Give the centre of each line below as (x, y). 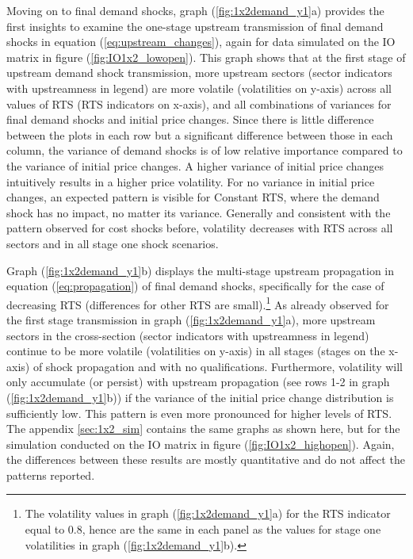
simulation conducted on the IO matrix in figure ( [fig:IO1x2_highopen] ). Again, (201, 444)
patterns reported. (51, 475)
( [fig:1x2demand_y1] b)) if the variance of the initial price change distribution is (200, 397)
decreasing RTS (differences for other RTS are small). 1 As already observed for (198, 303)
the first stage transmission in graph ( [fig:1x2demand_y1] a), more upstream (191, 319)
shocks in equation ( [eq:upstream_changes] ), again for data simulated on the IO (201, 42)
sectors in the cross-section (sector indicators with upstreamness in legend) (188, 335)
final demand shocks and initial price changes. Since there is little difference (190, 119)
